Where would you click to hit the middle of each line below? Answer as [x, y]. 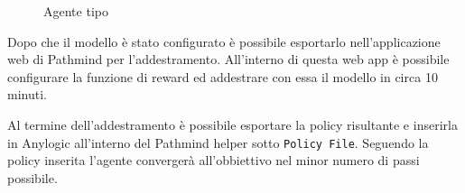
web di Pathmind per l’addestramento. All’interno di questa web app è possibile [228, 59]
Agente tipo [76, 11]
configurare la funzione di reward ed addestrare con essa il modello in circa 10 [223, 76]
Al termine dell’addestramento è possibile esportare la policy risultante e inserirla [232, 124]
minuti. [27, 94]
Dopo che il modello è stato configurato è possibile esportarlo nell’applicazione [224, 41]
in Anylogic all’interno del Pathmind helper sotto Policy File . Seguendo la [218, 142]
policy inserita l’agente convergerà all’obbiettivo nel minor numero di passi [214, 160]
